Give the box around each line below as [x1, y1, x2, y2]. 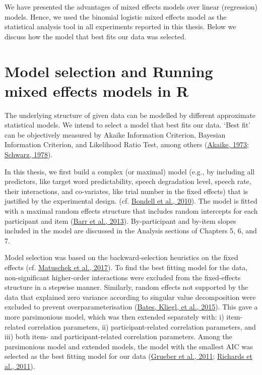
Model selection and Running [5, 60, 213, 81]
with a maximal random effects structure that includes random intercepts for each [5, 206, 258, 216]
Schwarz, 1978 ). [5, 149, 53, 160]
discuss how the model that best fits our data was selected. [5, 31, 186, 41]
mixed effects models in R [5, 80, 189, 101]
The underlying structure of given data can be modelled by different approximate [5, 109, 256, 120]
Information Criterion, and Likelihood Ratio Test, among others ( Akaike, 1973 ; [5, 139, 249, 150]
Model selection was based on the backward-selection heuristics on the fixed [5, 252, 238, 263]
